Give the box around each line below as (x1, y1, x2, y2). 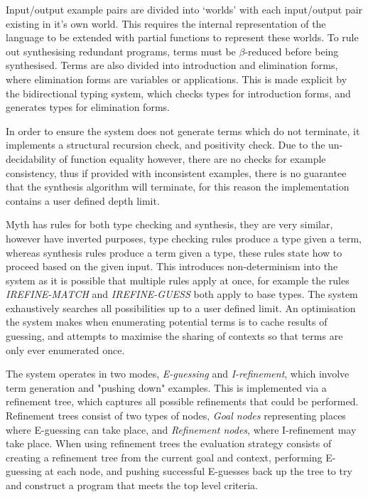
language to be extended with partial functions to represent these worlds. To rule (6, 30, 359, 45)
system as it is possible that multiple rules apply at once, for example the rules (6, 272, 350, 287)
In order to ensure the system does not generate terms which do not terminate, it (6, 123, 360, 138)
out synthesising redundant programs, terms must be (6, 43, 236, 58)
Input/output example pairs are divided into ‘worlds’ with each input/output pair (6, 2, 363, 16)
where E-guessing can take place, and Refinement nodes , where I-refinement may (6, 422, 357, 437)
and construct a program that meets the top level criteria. (6, 478, 258, 492)
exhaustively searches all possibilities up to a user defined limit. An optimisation (6, 300, 356, 315)
